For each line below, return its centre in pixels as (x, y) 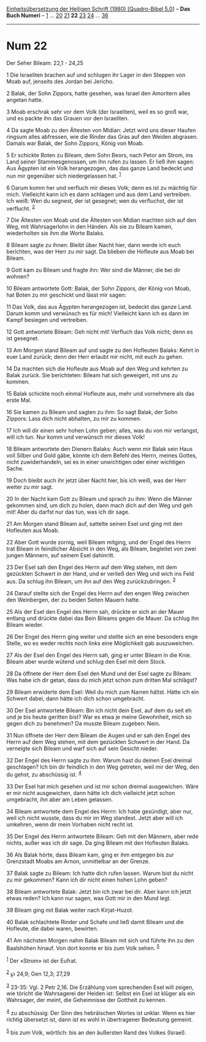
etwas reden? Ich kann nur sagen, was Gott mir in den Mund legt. (89, 898)
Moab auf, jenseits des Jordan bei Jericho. (60, 81)
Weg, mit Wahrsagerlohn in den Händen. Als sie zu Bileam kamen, (90, 227)
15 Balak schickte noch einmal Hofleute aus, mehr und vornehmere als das (101, 394)
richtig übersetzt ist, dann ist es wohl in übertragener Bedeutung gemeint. (100, 1019)
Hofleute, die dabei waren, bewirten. (52, 928)
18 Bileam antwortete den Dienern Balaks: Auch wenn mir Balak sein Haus (100, 449)
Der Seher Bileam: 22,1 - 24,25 (45, 63)
